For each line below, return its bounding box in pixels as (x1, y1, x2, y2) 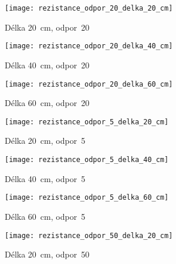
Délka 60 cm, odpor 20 (5, 97, 90, 109)
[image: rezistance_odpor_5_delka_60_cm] (5, 193, 169, 202)
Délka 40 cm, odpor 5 (5, 172, 86, 184)
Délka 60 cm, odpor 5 (5, 210, 86, 222)
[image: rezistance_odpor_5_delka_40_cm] (5, 156, 169, 164)
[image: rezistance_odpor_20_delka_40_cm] (5, 42, 173, 51)
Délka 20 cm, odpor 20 (5, 21, 90, 33)
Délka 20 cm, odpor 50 (5, 248, 90, 260)
